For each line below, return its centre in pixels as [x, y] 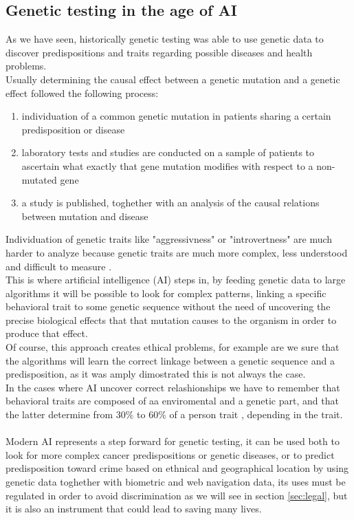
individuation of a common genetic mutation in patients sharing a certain [176, 116]
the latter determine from [59, 414]
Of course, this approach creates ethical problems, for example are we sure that [173, 347]
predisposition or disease [73, 129]
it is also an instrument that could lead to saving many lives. [134, 509]
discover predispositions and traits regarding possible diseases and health [159, 52]
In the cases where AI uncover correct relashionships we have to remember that [173, 387]
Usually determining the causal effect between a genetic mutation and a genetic [173, 79]
